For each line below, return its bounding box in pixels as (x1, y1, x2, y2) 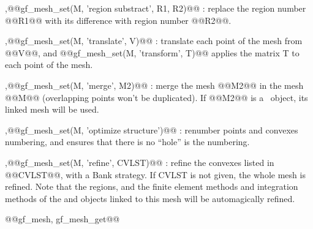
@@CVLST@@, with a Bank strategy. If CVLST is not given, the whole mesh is (5, 168, 306, 181)
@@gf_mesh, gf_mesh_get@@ (5, 212, 120, 225)
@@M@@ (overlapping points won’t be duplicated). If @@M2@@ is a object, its (5, 91, 308, 103)
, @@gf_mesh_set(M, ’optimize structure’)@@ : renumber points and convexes (5, 123, 298, 136)
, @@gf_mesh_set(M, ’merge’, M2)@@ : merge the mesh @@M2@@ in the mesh (5, 78, 304, 91)
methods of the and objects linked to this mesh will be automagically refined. (5, 192, 295, 205)
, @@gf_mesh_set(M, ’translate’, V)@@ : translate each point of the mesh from (5, 34, 303, 47)
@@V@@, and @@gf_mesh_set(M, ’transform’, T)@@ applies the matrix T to (5, 46, 300, 59)
